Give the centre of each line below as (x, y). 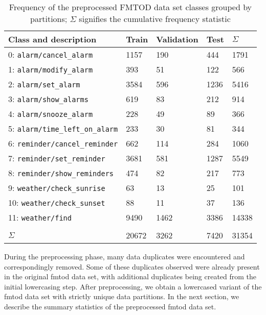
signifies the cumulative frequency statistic (155, 19)
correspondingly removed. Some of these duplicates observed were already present (132, 266)
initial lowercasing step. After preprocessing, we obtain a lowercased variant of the (133, 286)
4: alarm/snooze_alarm (51, 114)
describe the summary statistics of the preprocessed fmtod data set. (110, 306)
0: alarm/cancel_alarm (51, 54)
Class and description (52, 39)
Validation (177, 39)
